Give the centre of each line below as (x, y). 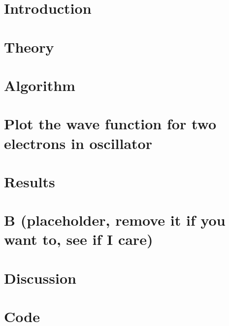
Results (30, 181)
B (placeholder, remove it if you (115, 220)
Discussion (40, 278)
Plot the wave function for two (110, 124)
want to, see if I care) (79, 239)
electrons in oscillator (78, 143)
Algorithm (40, 85)
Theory (29, 46)
